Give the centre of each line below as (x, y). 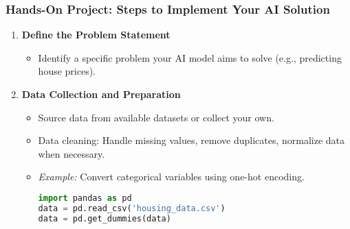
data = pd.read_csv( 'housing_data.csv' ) (132, 208)
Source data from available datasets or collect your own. (156, 117)
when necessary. (72, 153)
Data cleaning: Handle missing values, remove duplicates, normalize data (192, 140)
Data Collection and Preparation (101, 94)
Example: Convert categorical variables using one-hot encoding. (171, 177)
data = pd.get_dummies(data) (105, 218)
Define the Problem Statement (96, 35)
